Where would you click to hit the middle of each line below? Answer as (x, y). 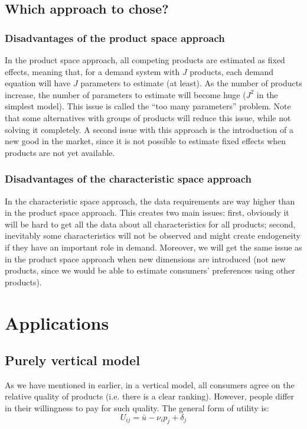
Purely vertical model (72, 360)
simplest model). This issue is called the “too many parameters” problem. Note (148, 106)
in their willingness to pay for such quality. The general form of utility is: (137, 408)
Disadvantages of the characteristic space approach (128, 179)
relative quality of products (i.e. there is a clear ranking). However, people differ (150, 396)
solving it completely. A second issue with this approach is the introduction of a (149, 129)
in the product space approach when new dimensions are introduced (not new (145, 259)
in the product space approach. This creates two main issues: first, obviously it (147, 212)
